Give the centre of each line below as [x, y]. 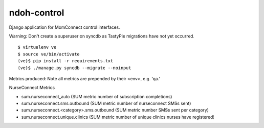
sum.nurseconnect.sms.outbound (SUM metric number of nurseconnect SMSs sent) [106, 103]
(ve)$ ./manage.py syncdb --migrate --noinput [75, 68]
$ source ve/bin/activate [49, 54]
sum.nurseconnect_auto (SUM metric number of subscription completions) [97, 96]
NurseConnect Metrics [32, 88]
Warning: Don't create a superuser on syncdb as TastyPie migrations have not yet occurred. [102, 36]
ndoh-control [37, 13]
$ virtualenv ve [37, 47]
